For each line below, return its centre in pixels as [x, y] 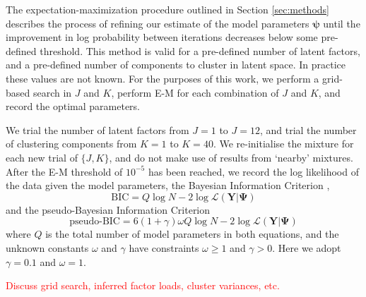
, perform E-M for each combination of [195, 92]
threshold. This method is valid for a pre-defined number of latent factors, [200, 50]
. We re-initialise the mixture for [283, 144]
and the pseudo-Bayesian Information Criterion [108, 209]
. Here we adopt [307, 247]
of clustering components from [71, 144]
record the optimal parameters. [73, 106]
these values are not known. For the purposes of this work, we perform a [163, 78]
